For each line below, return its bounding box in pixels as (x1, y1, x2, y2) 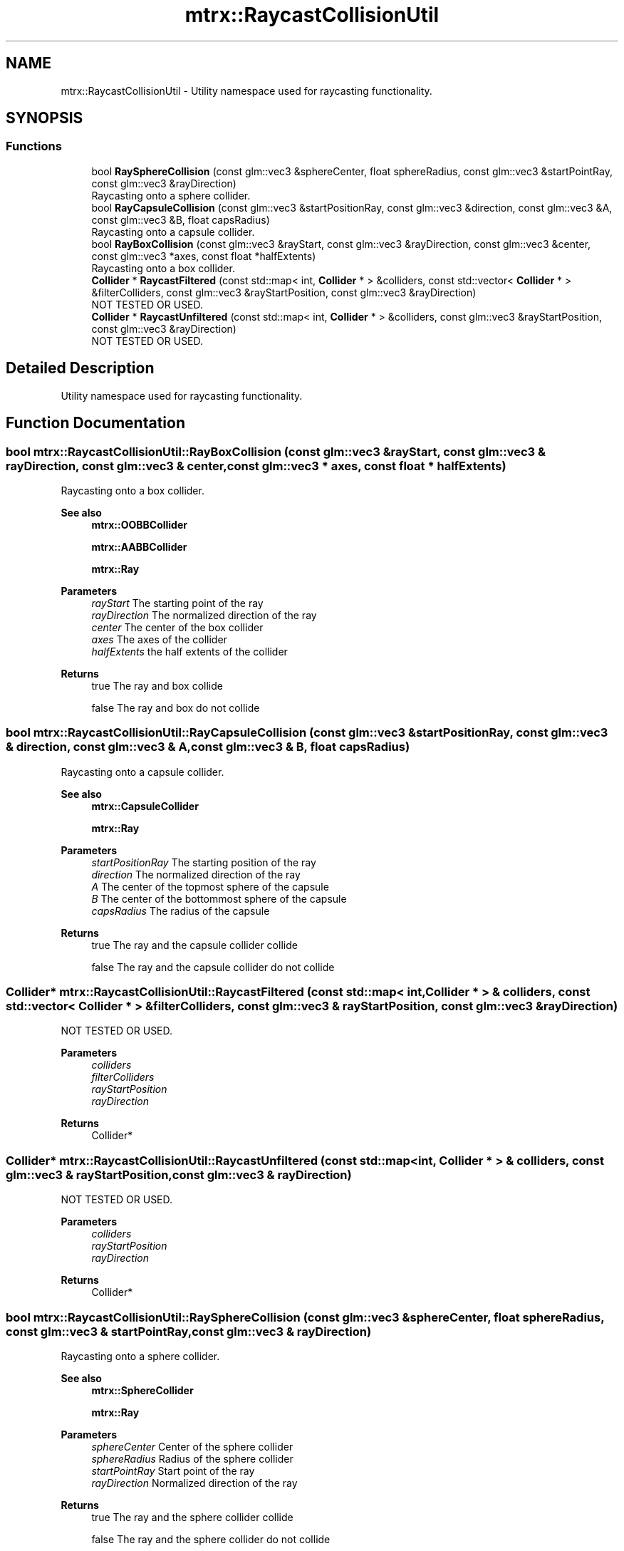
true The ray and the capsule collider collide (91, 938, 298, 951)
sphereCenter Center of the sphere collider (91, 1440, 293, 1453)
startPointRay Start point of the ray (91, 1464, 255, 1477)
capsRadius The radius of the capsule (91, 904, 270, 917)
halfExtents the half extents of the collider (91, 645, 288, 658)
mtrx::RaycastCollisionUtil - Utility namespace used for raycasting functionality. (61, 84, 432, 97)
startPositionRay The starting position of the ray (91, 856, 316, 868)
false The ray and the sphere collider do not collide (91, 1532, 331, 1545)
